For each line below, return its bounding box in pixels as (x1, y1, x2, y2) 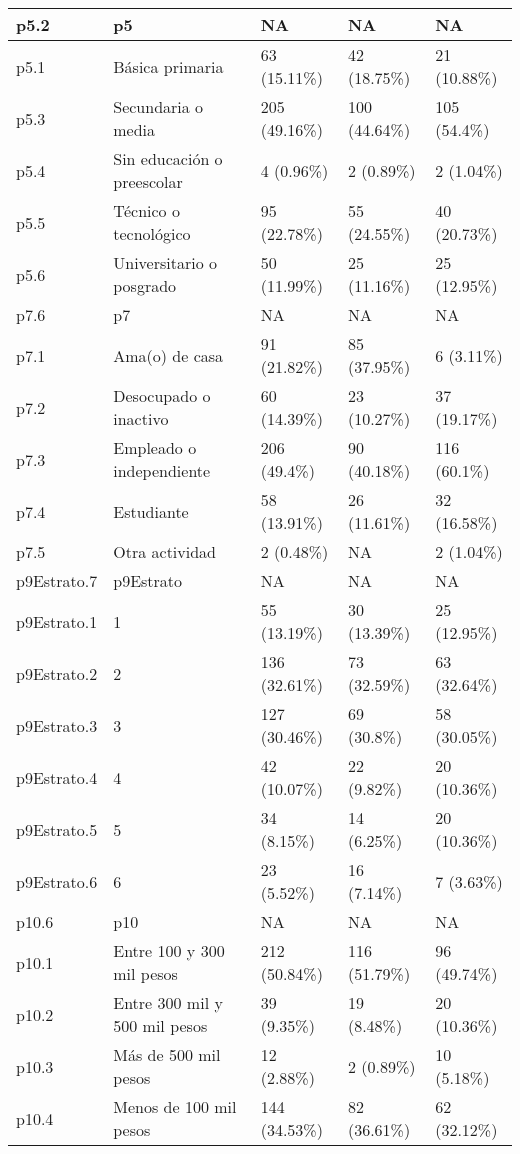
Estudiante (113, 499, 189, 523)
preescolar (113, 170, 183, 193)
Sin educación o (113, 147, 223, 170)
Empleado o (113, 436, 197, 459)
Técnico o (113, 199, 180, 222)
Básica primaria (113, 54, 224, 78)
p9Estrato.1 (16, 609, 98, 633)
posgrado (113, 274, 177, 297)
